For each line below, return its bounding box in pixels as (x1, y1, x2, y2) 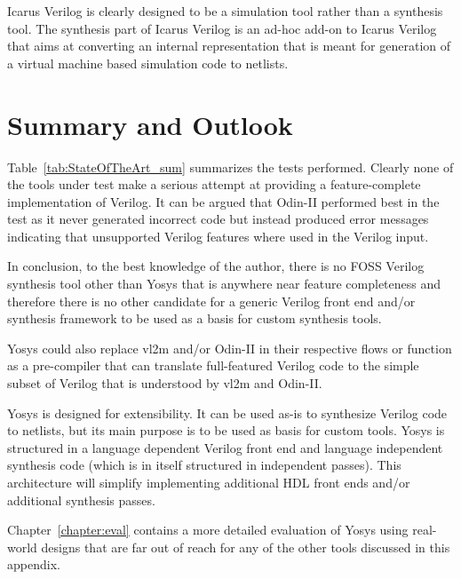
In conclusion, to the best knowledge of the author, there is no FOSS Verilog (7, 257, 425, 275)
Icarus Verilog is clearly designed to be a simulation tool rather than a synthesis (7, 2, 443, 20)
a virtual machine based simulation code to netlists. (7, 53, 289, 72)
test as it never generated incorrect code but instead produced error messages (7, 210, 429, 228)
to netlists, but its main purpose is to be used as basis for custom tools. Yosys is (7, 421, 445, 440)
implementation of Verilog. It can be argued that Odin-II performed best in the (7, 192, 440, 210)
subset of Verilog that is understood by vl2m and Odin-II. (7, 374, 322, 393)
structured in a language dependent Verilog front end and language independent (7, 438, 443, 456)
